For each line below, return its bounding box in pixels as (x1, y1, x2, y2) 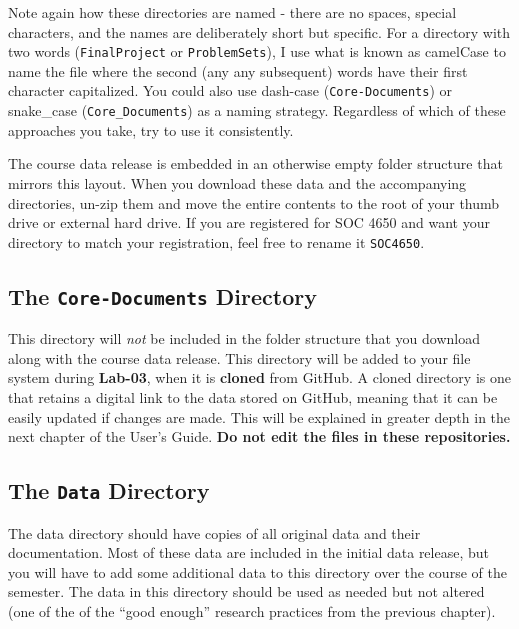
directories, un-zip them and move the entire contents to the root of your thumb (8, 192, 500, 213)
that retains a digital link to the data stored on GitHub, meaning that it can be (8, 386, 498, 407)
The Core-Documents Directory (8, 280, 317, 311)
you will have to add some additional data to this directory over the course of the (8, 561, 507, 582)
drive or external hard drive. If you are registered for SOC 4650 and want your (8, 212, 490, 233)
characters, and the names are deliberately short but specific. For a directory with (8, 21, 511, 42)
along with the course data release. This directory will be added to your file (8, 347, 471, 368)
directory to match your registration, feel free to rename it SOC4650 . (8, 231, 425, 252)
